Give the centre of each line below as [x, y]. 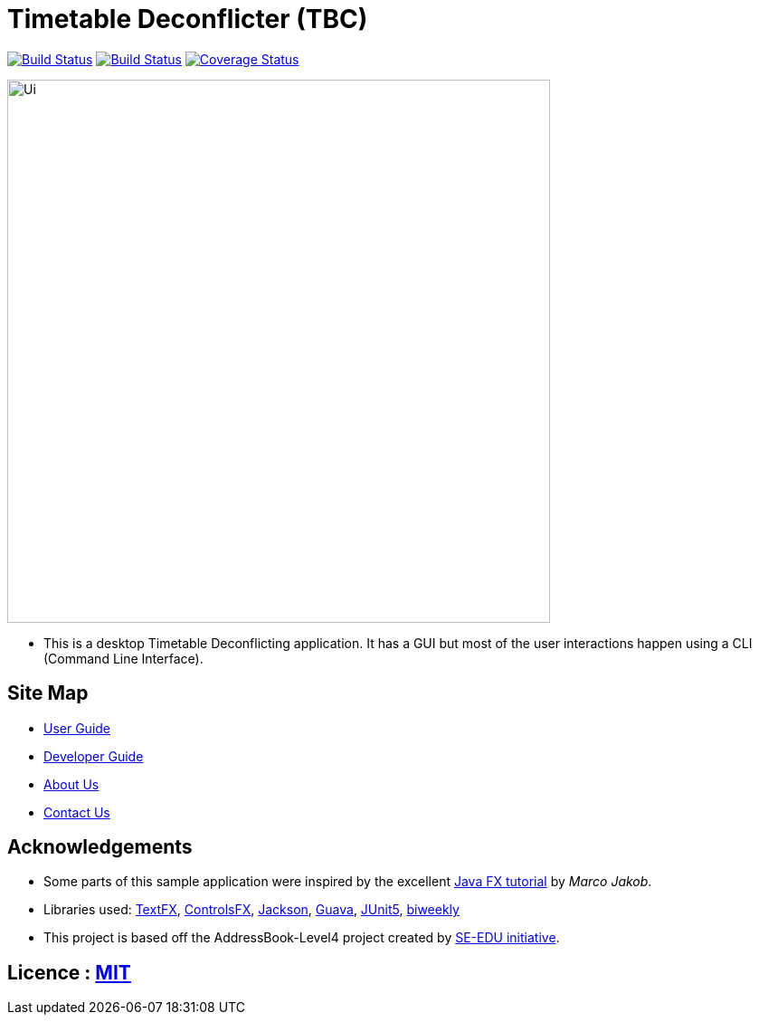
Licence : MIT [69, 972]
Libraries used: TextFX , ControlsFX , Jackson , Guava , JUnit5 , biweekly [251, 910]
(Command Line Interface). [123, 658]
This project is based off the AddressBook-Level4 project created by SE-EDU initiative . [302, 938]
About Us [71, 784]
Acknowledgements [100, 847]
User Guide [77, 728]
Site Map [48, 693]
